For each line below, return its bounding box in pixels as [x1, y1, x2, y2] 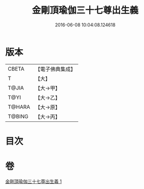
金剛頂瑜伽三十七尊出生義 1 [5, 178, 62, 184]
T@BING [8, 113, 29, 120]
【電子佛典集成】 [35, 66, 76, 73]
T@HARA [8, 103, 30, 110]
